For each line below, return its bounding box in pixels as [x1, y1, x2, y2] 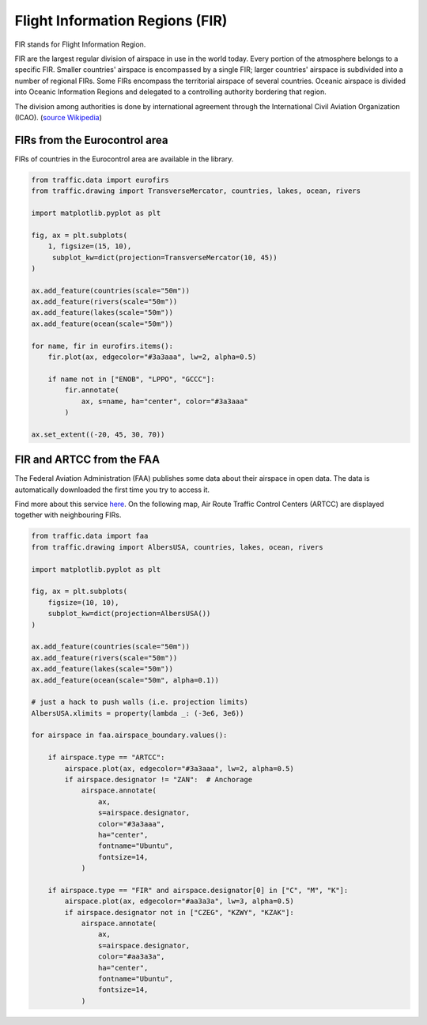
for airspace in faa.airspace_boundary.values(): [31, 731, 228, 739]
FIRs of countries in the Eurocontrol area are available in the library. [14, 154, 234, 164]
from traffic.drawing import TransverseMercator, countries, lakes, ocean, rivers [31, 187, 361, 195]
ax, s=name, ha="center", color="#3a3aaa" [81, 396, 248, 406]
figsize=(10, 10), [47, 598, 119, 607]
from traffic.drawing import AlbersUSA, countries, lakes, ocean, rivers [31, 543, 323, 551]
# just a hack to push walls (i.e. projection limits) [31, 698, 248, 707]
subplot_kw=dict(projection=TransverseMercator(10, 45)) [51, 253, 278, 262]
